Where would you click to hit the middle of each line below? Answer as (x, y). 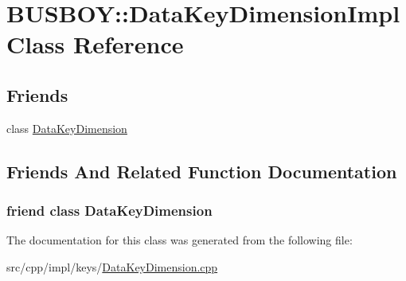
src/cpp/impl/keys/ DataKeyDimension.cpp (112, 266)
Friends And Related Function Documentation (202, 171)
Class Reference (95, 44)
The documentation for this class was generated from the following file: (180, 240)
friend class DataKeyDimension (109, 211)
